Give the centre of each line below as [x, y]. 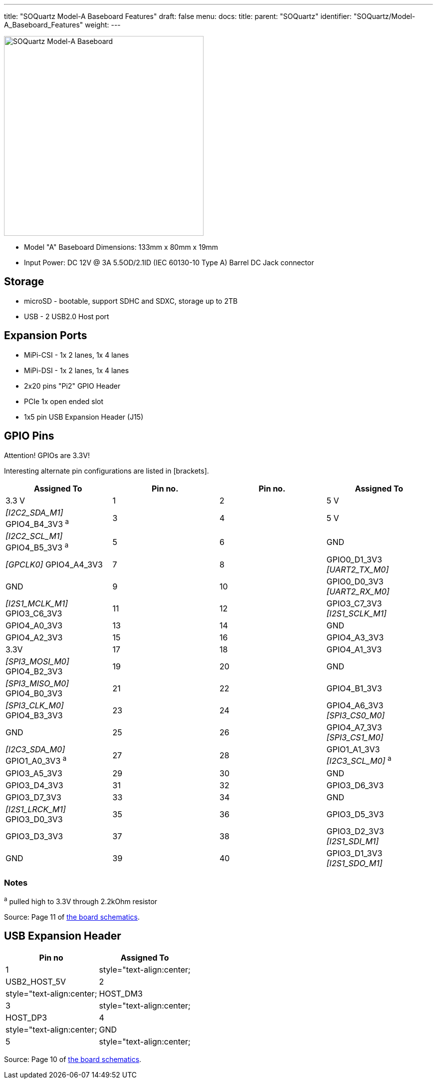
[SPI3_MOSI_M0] [37, 662]
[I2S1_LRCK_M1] [36, 809]
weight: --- [103, 25]
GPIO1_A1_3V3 [353, 750]
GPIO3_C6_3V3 [34, 614]
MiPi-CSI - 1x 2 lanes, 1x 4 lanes [77, 355]
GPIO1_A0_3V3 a [36, 760]
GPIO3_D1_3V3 [354, 853]
